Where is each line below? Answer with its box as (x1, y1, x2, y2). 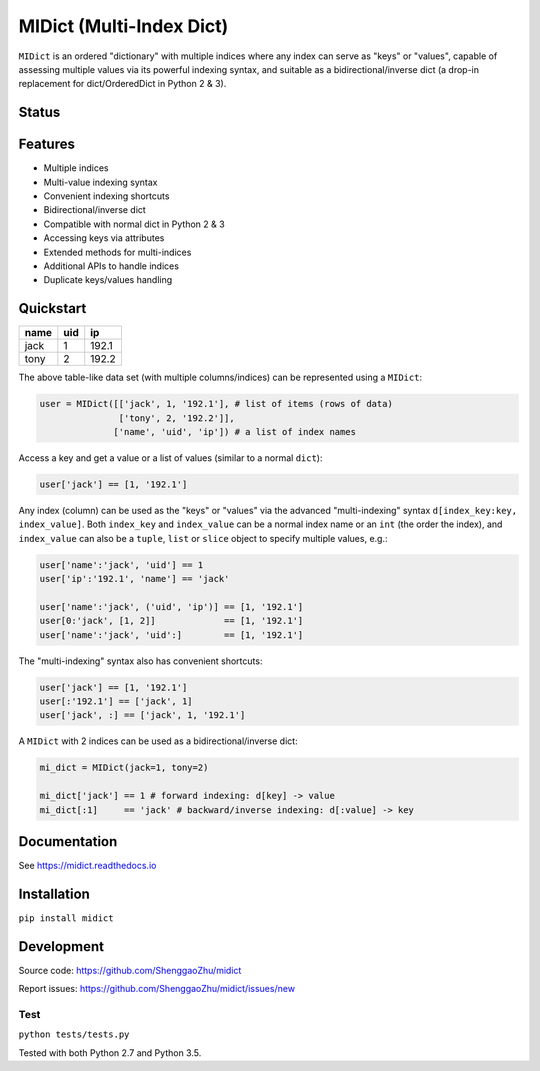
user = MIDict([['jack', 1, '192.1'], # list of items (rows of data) (39, 398, 394, 410)
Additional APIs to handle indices (43, 260, 180, 272)
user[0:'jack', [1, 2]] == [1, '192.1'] (39, 615, 304, 627)
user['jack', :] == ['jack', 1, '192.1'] (39, 710, 246, 721)
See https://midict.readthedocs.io (18, 860, 157, 872)
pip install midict (18, 913, 114, 924)
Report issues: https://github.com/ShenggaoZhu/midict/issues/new (18, 983, 295, 995)
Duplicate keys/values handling (43, 274, 173, 286)
